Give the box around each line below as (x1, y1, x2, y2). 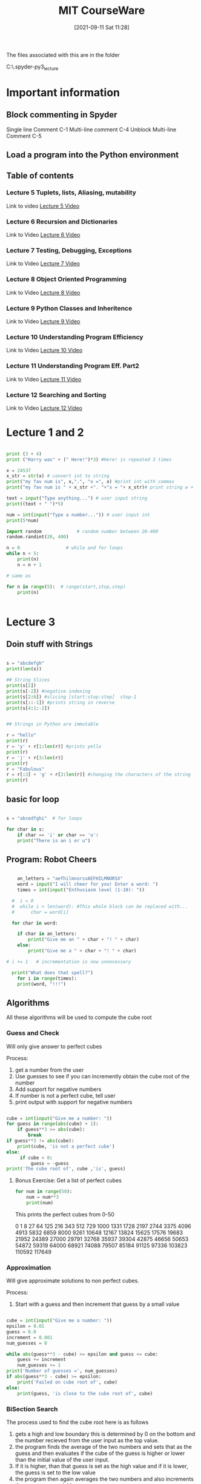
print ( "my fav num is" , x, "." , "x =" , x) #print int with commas (6, 479, 174, 485)
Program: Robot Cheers (6, 854, 97, 865)
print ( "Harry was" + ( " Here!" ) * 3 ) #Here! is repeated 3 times (6, 457, 172, 463)
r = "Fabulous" (6, 766, 45, 772)
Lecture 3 (6, 615, 56, 628)
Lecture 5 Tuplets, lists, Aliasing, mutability (6, 188, 136, 197)
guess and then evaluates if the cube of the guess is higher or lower (15, 1449, 185, 1457)
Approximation (6, 1263, 51, 1271)
